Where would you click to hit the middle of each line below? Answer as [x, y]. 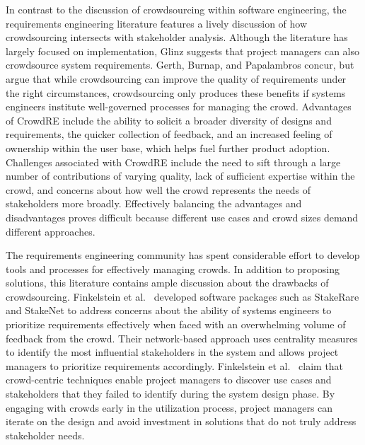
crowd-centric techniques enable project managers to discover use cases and [169, 380]
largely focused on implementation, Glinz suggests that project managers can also [183, 51]
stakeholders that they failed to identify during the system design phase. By [170, 394]
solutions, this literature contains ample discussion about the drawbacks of [167, 283]
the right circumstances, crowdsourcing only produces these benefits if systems [176, 92]
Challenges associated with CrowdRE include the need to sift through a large [173, 162]
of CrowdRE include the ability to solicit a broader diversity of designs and [169, 120]
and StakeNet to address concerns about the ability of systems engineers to [169, 310]
